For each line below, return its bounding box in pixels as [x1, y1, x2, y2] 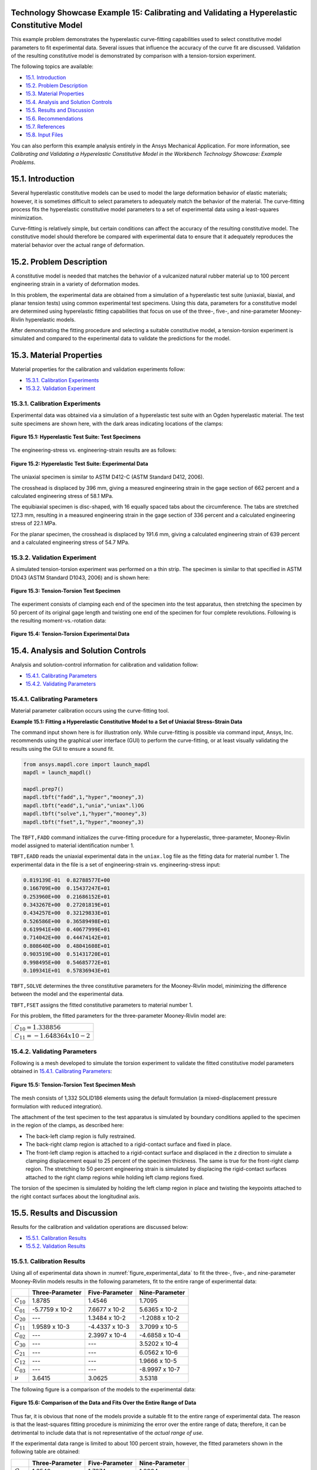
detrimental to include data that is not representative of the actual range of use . [11, 1429, 204, 1436]
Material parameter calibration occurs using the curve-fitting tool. [11, 707, 170, 714]
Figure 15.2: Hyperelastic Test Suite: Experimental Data [11, 460, 149, 467]
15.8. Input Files [25, 131, 63, 138]
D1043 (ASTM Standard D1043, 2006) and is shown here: [11, 574, 150, 581]
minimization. [11, 214, 43, 221]
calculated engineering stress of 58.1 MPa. [11, 493, 114, 500]
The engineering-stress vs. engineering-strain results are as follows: [11, 447, 177, 454]
